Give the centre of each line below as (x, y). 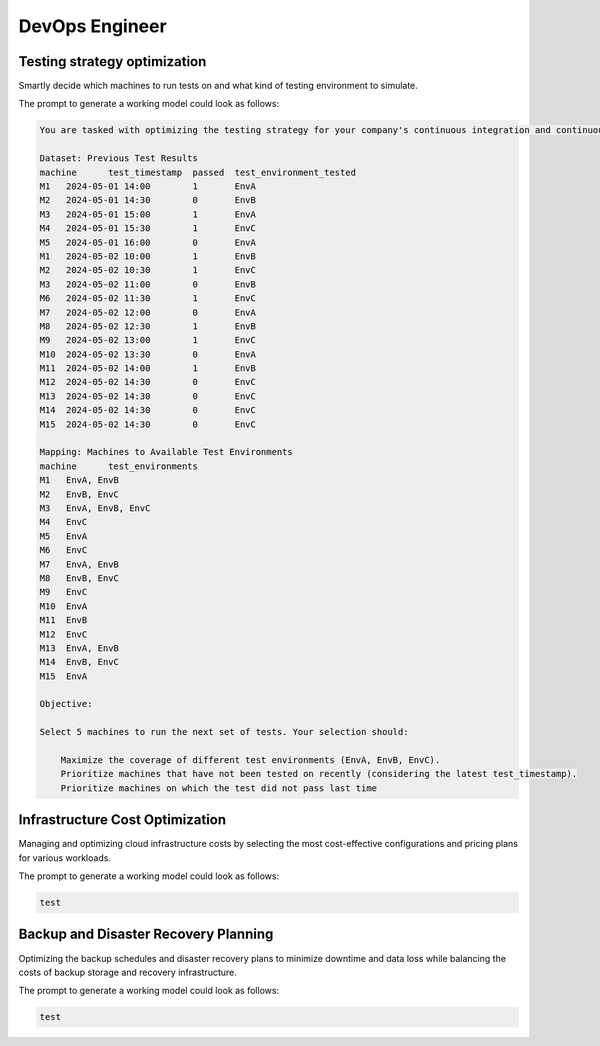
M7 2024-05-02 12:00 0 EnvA (148, 312)
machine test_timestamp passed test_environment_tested (198, 172)
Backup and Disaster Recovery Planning (146, 934)
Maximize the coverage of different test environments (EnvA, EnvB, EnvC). (250, 760)
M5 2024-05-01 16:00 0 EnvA (148, 242)
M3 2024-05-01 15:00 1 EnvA (148, 214)
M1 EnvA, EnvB (79, 480)
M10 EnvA (63, 606)
